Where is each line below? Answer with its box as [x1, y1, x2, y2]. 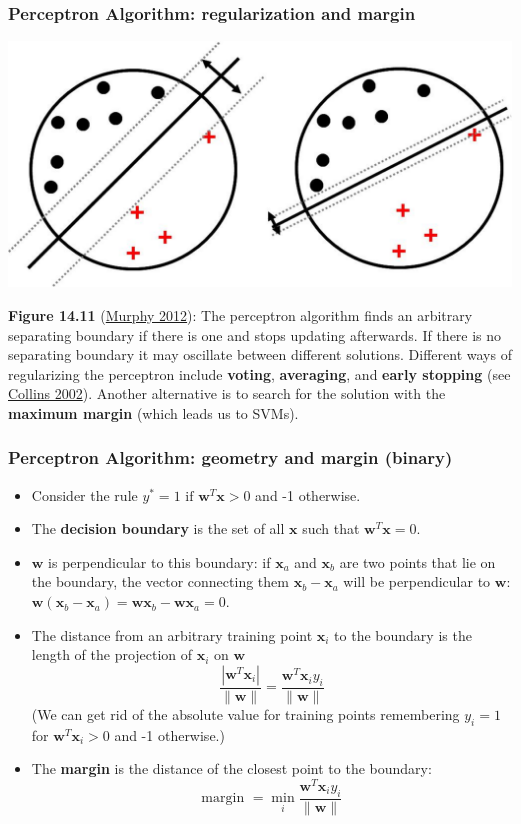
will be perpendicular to [343, 571, 491, 592]
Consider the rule [31, 484, 138, 505]
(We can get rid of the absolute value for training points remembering [31, 703, 460, 724]
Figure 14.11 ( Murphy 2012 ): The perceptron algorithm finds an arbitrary [8, 304, 473, 325]
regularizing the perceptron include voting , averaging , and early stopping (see [8, 363, 511, 384]
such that [302, 518, 360, 539]
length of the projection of [31, 644, 193, 665]
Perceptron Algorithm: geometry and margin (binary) [8, 445, 453, 470]
